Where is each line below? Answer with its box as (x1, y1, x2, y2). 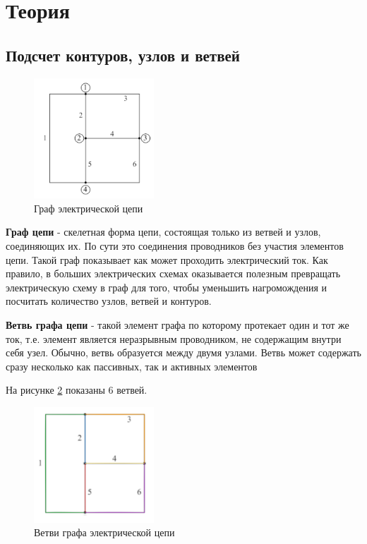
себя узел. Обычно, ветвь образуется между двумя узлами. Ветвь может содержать (6, 345, 361, 360)
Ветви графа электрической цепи (34, 525, 175, 540)
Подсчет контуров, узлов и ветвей (6, 44, 240, 66)
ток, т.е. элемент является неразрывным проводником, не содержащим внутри (6, 331, 342, 346)
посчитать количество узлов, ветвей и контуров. (6, 294, 212, 308)
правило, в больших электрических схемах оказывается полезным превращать (6, 266, 341, 281)
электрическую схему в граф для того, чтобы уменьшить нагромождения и (6, 279, 327, 294)
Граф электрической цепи (34, 200, 143, 215)
